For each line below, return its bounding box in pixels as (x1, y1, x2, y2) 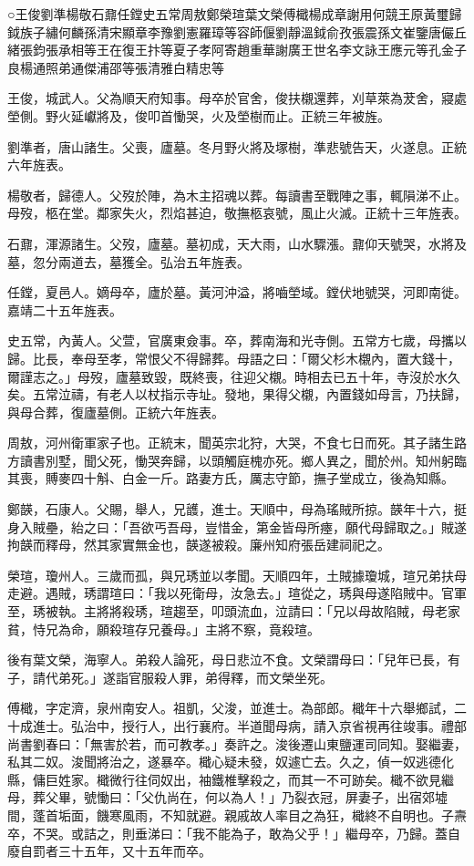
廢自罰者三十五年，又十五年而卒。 (7, 841, 211, 861)
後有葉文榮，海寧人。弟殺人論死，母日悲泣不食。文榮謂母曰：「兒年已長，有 (7, 650, 460, 669)
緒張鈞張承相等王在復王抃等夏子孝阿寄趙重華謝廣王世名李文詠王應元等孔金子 (7, 40, 467, 59)
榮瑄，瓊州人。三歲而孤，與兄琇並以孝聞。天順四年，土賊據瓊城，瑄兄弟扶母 (7, 565, 467, 584)
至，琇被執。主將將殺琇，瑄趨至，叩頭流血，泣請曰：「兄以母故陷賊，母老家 (7, 602, 460, 621)
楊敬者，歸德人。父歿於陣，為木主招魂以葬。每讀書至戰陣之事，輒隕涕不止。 (7, 185, 467, 204)
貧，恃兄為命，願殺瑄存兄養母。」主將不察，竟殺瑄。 (7, 619, 320, 638)
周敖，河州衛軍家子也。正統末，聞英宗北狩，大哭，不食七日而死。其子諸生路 (7, 433, 467, 452)
